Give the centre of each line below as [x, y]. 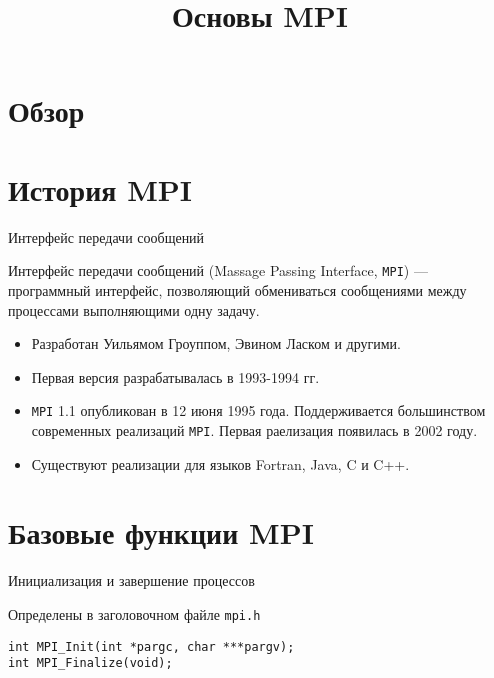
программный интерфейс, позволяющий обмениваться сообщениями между [237, 289]
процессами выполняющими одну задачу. [134, 309]
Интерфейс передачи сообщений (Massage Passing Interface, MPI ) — [218, 270]
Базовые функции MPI [161, 532]
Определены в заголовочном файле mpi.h [134, 613]
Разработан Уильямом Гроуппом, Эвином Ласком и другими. [216, 343]
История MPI [100, 188]
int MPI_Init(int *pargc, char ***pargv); [151, 646]
